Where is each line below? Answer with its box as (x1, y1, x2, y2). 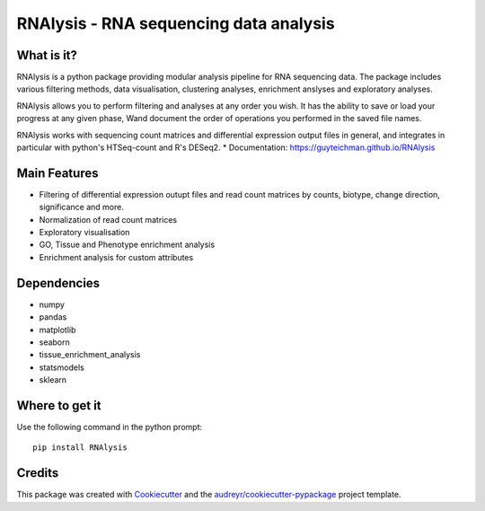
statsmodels (39, 362, 84, 373)
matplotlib (39, 324, 76, 335)
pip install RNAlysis (32, 443, 128, 453)
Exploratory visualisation (39, 227, 130, 238)
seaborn (39, 337, 71, 348)
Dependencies (16, 275, 101, 291)
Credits (16, 465, 59, 480)
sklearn (39, 374, 67, 385)
